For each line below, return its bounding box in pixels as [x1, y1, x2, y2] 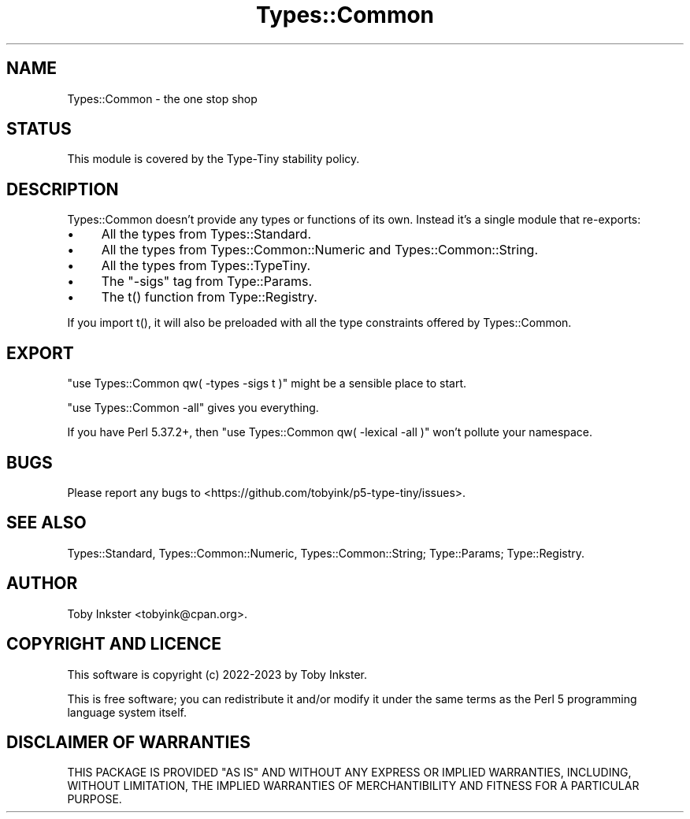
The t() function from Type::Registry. [101, 289, 317, 306]
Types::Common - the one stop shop [67, 91, 258, 106]
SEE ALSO [6, 513, 87, 533]
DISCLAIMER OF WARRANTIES [6, 732, 251, 752]
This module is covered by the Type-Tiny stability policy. [67, 152, 360, 166]
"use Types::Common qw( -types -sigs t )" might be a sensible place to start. [67, 376, 467, 391]
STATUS [6, 119, 72, 139]
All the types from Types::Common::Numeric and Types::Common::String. [101, 242, 539, 258]
